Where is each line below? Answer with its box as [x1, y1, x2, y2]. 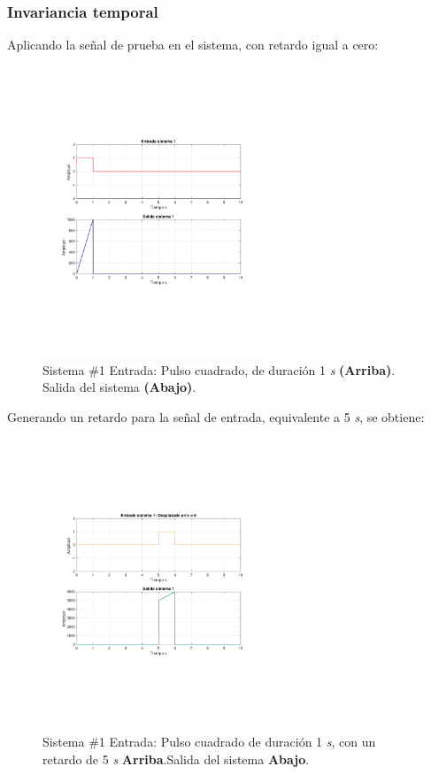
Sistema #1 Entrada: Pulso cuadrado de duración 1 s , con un [42, 732, 376, 751]
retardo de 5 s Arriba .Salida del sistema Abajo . [42, 750, 310, 768]
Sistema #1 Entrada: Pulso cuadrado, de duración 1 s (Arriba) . [42, 360, 396, 379]
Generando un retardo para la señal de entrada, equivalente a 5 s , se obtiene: [7, 407, 425, 425]
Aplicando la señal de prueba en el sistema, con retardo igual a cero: [7, 35, 379, 54]
